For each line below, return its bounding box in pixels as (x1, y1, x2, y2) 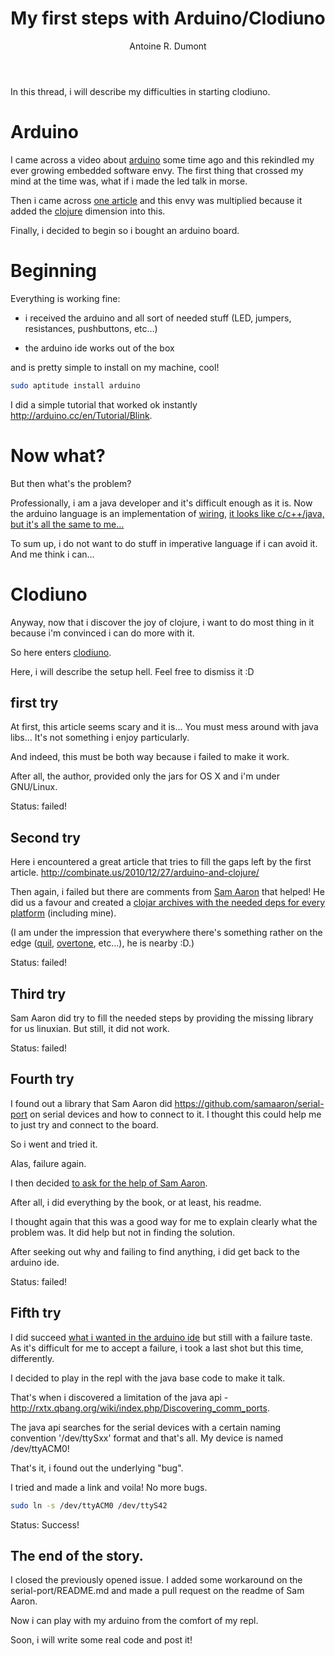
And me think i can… (10, 548, 95, 560)
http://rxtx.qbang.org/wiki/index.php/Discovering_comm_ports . (10, 1402, 270, 1414)
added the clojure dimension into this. (10, 205, 166, 217)
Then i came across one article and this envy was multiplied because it (10, 194, 303, 206)
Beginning (10, 260, 98, 282)
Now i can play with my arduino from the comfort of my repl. (10, 1615, 259, 1627)
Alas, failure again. (10, 1157, 87, 1169)
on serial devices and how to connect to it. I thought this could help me (29, 1108, 322, 1120)
